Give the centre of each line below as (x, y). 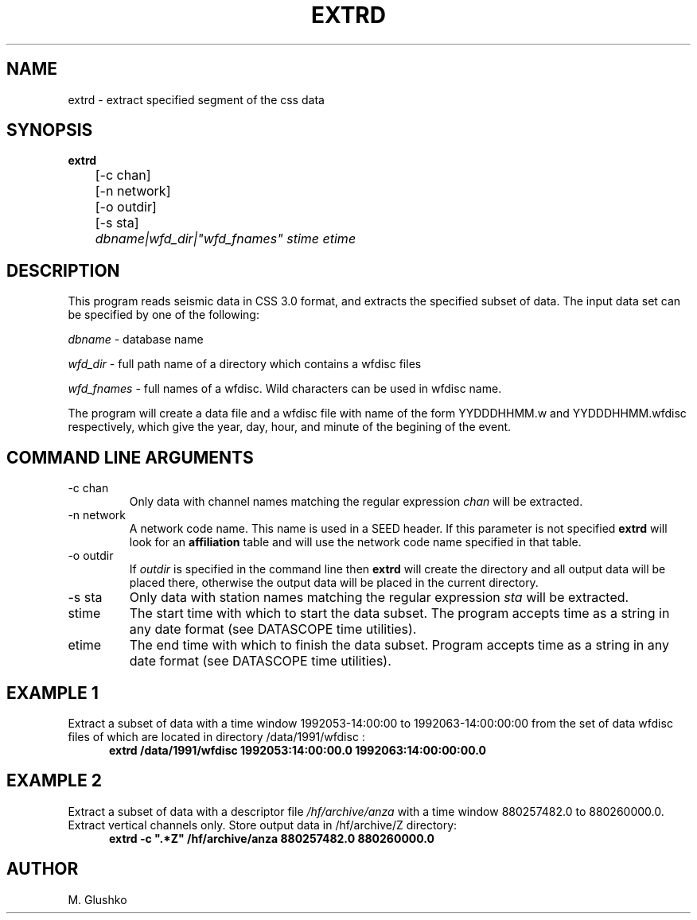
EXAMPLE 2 (54, 781)
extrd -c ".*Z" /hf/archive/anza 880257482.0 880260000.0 (272, 838)
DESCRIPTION (63, 270)
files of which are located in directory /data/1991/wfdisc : (216, 736)
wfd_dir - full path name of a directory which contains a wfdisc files (245, 364)
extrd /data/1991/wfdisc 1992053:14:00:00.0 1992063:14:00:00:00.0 (298, 750)
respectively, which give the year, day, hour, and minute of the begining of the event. (290, 427)
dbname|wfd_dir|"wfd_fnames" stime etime (226, 239)
